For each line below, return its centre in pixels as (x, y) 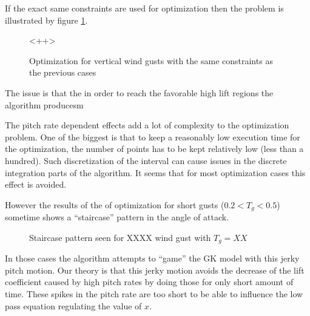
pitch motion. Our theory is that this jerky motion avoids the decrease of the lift (155, 270)
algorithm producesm (44, 104)
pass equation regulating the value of (73, 305)
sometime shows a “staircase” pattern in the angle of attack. (117, 217)
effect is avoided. (36, 184)
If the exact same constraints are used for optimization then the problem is (144, 8)
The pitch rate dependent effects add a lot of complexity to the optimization (147, 125)
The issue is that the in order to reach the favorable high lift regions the (139, 92)
